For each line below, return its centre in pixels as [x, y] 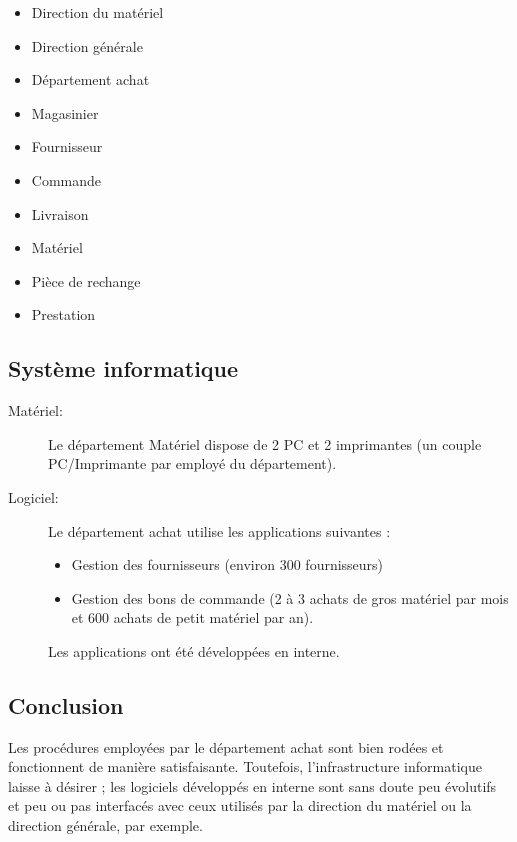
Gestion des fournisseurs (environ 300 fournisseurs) [227, 564]
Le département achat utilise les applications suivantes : [219, 530]
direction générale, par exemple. [105, 825]
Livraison [60, 213]
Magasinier [65, 112]
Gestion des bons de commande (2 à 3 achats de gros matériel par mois [290, 597]
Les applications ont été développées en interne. [194, 650]
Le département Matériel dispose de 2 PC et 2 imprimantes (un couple [265, 443]
